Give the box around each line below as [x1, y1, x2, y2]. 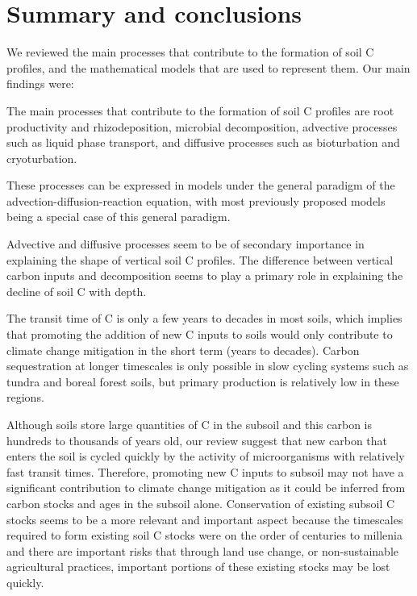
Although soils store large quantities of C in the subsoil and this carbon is [6, 416, 373, 432]
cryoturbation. [6, 149, 77, 166]
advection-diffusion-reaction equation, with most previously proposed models [6, 192, 386, 209]
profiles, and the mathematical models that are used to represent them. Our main [6, 59, 411, 76]
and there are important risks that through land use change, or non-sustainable [6, 542, 398, 559]
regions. [6, 389, 44, 406]
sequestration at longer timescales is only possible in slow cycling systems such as [6, 357, 409, 374]
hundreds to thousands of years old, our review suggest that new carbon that [6, 431, 388, 448]
